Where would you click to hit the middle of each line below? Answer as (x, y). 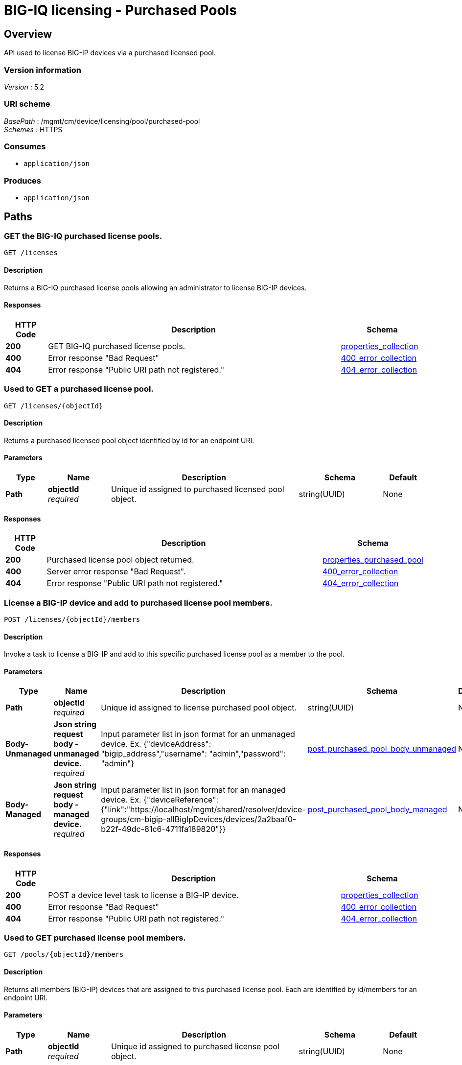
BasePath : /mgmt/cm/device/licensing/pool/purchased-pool (102, 121)
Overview (28, 34)
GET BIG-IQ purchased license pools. (117, 346)
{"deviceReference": (181, 800)
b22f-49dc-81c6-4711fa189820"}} (163, 829)
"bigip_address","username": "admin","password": (193, 754)
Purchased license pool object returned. (120, 560)
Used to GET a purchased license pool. (79, 389)
